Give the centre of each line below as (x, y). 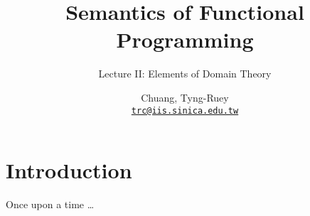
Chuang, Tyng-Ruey (185, 97)
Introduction (69, 170)
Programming (185, 39)
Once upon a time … (50, 204)
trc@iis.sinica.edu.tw (185, 110)
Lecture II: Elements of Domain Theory (185, 74)
